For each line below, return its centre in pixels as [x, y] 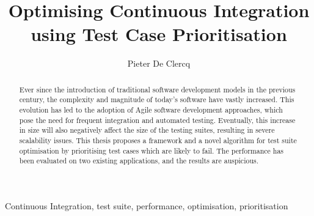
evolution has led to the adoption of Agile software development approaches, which [151, 110]
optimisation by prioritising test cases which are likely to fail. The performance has [152, 150]
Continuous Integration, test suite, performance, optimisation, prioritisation [147, 205]
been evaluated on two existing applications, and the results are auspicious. [139, 161]
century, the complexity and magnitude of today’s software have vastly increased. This [157, 99]
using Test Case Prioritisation [159, 34]
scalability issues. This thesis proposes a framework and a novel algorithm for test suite [158, 140]
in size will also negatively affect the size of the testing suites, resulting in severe [147, 130]
